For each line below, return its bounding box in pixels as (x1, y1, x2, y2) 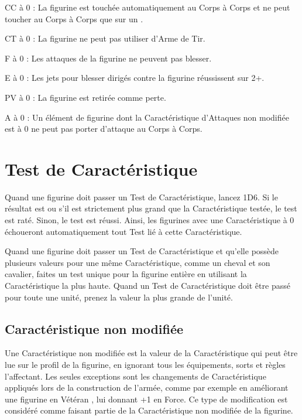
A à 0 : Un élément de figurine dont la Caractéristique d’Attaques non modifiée (5, 111, 289, 123)
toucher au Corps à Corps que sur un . (5, 12, 143, 25)
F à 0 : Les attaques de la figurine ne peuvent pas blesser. (5, 52, 212, 64)
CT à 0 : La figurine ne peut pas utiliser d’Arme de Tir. (5, 32, 205, 45)
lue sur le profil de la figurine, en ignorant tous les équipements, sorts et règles (5, 358, 286, 371)
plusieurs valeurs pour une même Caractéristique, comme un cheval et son (5, 256, 270, 268)
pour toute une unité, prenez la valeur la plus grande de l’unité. (5, 291, 233, 303)
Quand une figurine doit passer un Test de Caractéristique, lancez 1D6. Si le (5, 190, 278, 203)
